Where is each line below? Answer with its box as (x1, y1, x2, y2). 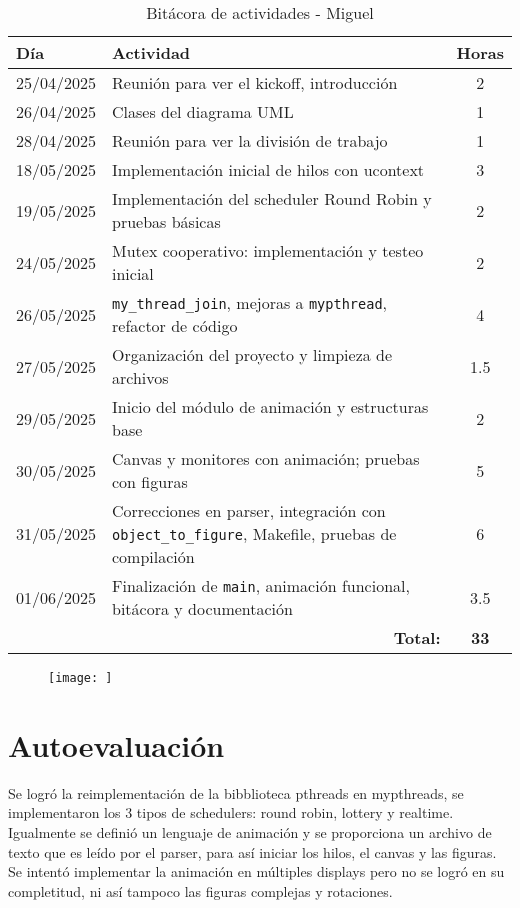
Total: (393, 626, 441, 649)
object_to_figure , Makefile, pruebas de (112, 522, 397, 545)
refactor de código (112, 314, 238, 337)
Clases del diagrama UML (112, 100, 294, 123)
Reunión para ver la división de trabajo (112, 129, 388, 152)
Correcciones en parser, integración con (112, 499, 386, 522)
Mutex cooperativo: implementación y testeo (112, 239, 424, 262)
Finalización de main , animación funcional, (112, 574, 410, 597)
